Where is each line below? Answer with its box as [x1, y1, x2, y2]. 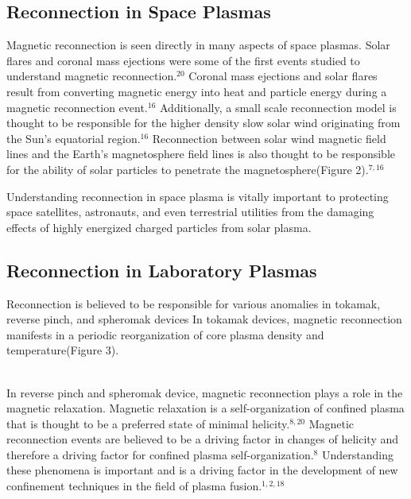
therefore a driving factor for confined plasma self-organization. [6, 446, 314, 462]
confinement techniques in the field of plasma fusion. [6, 478, 262, 494]
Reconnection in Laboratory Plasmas [6, 257, 317, 282]
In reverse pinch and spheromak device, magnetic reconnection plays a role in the [6, 384, 403, 400]
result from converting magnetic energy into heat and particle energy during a [6, 83, 387, 99]
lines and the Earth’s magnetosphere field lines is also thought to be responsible [6, 145, 395, 162]
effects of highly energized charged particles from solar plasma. [6, 219, 312, 235]
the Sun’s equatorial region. [6, 130, 141, 146]
